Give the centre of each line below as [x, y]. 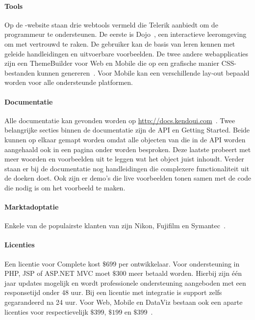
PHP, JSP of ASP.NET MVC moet [57, 273]
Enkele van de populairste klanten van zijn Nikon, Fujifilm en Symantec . [115, 226]
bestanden [20, 72]
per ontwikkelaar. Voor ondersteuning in [179, 263]
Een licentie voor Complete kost [52, 263]
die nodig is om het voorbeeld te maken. [65, 187]
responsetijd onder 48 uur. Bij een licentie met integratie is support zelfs [113, 292]
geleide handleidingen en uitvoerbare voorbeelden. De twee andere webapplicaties [127, 53]
